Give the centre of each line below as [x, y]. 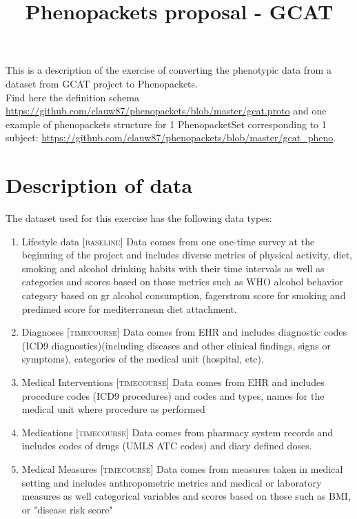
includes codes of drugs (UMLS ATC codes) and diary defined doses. [167, 446]
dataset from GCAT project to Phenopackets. [102, 83]
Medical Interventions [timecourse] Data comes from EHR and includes [173, 382]
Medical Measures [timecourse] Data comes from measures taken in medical [182, 468]
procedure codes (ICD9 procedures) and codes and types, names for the [173, 395]
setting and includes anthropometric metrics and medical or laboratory [172, 482]
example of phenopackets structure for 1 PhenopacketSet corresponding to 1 [166, 124]
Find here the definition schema [72, 97]
